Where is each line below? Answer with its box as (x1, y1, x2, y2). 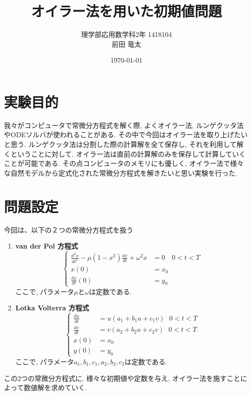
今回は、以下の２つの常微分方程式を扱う (4, 224, 133, 234)
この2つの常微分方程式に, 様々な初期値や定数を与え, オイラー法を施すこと (4, 373, 241, 383)
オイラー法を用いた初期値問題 (31, 1, 222, 21)
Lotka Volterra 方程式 (15, 303, 89, 313)
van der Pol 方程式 (15, 241, 78, 251)
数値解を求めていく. (23, 382, 87, 393)
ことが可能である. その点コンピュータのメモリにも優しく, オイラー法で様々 (4, 158, 244, 168)
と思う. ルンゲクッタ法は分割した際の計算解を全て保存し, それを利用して (4, 139, 237, 149)
